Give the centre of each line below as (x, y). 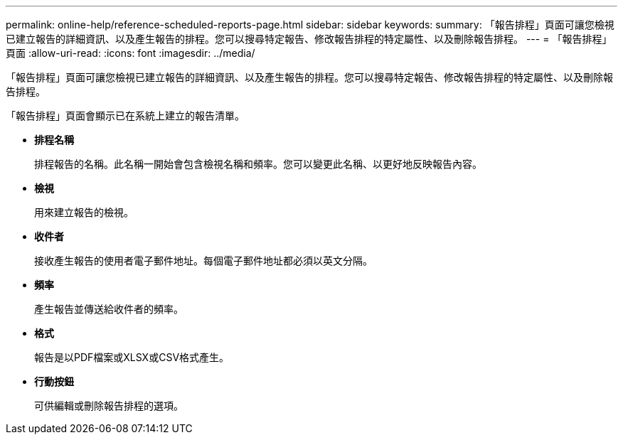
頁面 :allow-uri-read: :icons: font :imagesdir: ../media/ (131, 53)
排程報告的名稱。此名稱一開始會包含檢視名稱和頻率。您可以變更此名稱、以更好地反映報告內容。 (258, 164)
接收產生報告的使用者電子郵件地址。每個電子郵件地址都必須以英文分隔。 (203, 261)
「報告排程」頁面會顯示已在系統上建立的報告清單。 (125, 116)
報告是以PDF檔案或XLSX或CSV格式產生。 (132, 357)
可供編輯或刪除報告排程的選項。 (109, 406)
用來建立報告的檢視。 (84, 212)
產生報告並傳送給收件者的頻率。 (109, 309)
